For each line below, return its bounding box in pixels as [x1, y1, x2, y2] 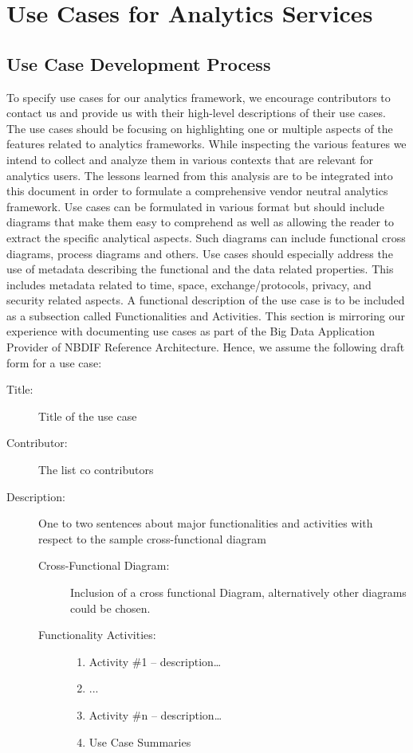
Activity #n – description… [88, 706, 222, 723]
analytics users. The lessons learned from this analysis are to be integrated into [6, 167, 393, 183]
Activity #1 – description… [88, 653, 222, 669]
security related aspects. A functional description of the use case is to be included [6, 292, 405, 308]
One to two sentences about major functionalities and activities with [38, 515, 373, 531]
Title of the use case [38, 407, 137, 424]
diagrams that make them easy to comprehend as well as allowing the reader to [6, 214, 395, 230]
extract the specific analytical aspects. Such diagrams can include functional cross [6, 229, 406, 245]
